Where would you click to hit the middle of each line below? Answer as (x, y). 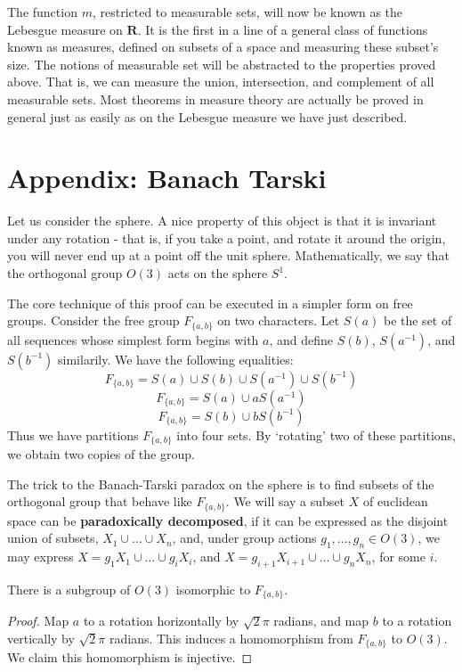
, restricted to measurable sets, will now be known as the (247, 12)
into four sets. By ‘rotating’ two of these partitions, (316, 434)
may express (41, 557)
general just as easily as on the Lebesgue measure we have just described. (207, 116)
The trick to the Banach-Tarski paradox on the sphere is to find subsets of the (221, 484)
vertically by (41, 639)
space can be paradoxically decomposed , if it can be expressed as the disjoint (228, 520)
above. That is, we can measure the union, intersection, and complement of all (221, 82)
